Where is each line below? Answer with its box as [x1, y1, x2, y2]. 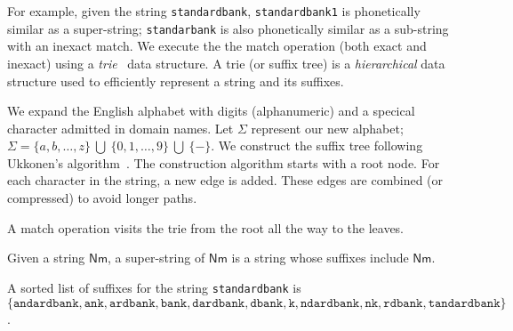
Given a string [7, 248, 85, 267]
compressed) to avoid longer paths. [7, 189, 197, 207]
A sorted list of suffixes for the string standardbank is [7, 278, 301, 296]
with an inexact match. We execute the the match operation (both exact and [7, 36, 427, 55]
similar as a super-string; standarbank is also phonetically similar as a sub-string [7, 19, 449, 37]
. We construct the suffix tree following [211, 136, 423, 155]
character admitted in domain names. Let [7, 118, 234, 137]
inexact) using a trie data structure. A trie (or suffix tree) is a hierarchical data [7, 53, 445, 72]
